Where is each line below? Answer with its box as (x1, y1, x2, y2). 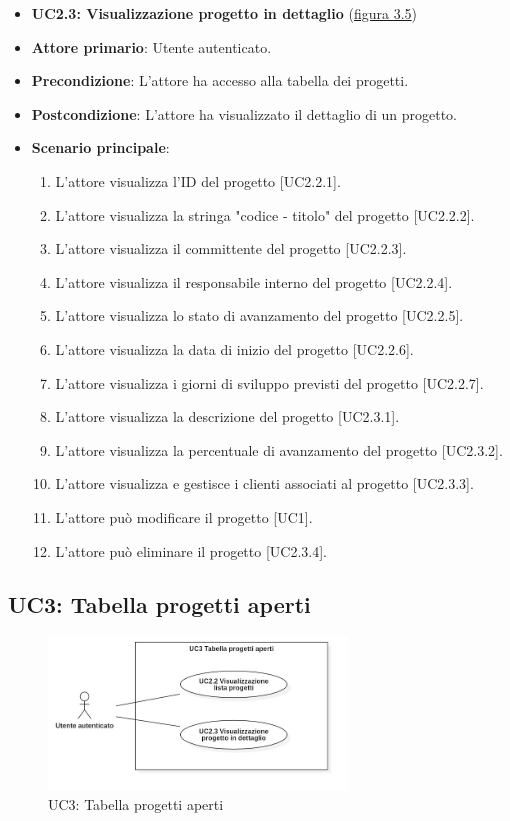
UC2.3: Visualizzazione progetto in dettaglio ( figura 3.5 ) (31, 3, 418, 23)
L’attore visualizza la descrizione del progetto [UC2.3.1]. (55, 406, 400, 427)
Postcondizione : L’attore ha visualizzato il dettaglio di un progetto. (31, 103, 458, 124)
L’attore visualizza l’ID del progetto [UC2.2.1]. (55, 170, 341, 191)
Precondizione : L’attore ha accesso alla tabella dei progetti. (31, 70, 409, 91)
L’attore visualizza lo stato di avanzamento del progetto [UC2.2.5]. (55, 305, 464, 326)
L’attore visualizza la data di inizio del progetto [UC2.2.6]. (55, 338, 414, 359)
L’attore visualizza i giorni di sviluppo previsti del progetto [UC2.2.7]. (55, 372, 484, 393)
